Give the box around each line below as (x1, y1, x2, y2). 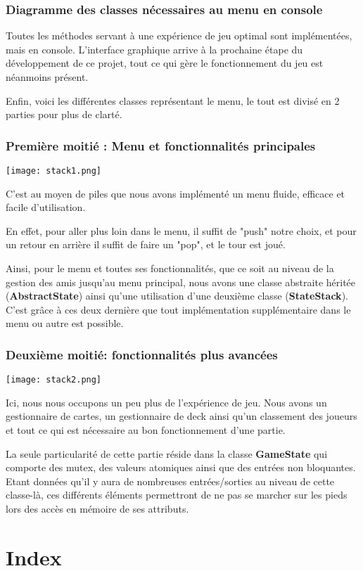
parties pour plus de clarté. (6, 107, 122, 122)
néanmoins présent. (6, 70, 89, 84)
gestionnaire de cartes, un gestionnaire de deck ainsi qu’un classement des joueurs (6, 409, 357, 423)
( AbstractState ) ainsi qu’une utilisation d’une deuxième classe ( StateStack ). (6, 288, 348, 303)
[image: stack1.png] (6, 166, 102, 176)
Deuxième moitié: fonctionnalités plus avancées (6, 345, 278, 363)
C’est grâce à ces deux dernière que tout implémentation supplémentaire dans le (6, 302, 351, 316)
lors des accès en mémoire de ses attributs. (6, 501, 189, 516)
